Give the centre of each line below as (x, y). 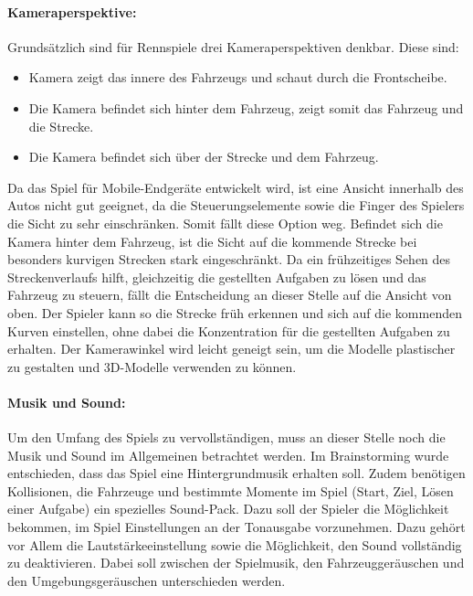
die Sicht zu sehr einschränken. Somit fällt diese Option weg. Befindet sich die (225, 223)
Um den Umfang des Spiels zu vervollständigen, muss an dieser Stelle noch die (226, 437)
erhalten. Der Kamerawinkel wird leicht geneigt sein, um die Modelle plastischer (231, 349)
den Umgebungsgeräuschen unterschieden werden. (147, 580)
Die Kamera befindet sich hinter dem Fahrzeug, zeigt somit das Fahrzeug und (246, 107)
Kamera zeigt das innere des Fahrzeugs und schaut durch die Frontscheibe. (238, 77)
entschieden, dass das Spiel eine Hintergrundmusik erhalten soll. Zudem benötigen (236, 473)
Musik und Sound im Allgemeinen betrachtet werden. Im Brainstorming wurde (228, 455)
